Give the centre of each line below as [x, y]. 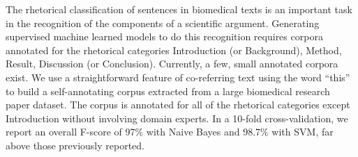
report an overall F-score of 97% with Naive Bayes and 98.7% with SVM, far [170, 132]
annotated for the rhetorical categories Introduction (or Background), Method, [174, 50]
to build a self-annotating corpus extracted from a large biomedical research [168, 91]
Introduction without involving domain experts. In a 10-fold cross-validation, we [177, 118]
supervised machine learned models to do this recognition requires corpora [164, 36]
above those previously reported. [75, 145]
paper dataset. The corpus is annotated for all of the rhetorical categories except [178, 105]
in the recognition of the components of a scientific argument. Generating [163, 23]
